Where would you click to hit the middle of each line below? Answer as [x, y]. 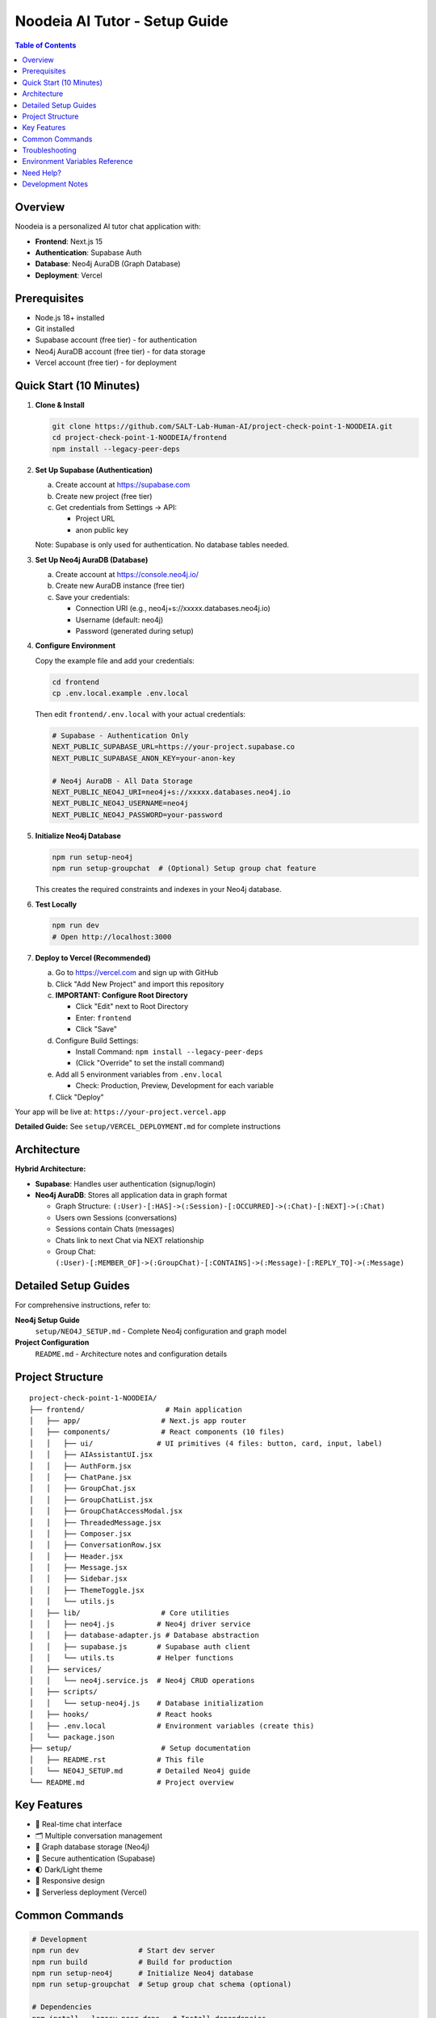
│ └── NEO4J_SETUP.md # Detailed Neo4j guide [140, 1771]
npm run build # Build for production [132, 1962]
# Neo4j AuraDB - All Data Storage [122, 781]
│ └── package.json [72, 1737]
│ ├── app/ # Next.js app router [138, 1421]
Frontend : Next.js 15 [69, 241]
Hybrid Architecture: [50, 1169]
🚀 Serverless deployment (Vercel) [91, 1892]
